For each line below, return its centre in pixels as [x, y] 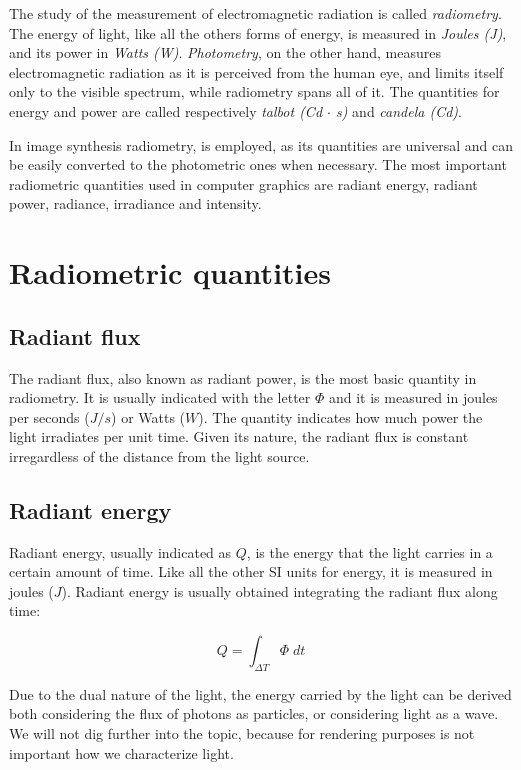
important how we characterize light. [121, 752]
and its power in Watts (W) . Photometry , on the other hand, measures [225, 52]
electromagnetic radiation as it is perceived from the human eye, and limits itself [256, 71]
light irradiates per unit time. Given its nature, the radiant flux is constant [239, 436]
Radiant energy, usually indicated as [120, 551]
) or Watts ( [148, 416]
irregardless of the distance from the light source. [159, 455]
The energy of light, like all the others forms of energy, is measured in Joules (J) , [258, 32]
